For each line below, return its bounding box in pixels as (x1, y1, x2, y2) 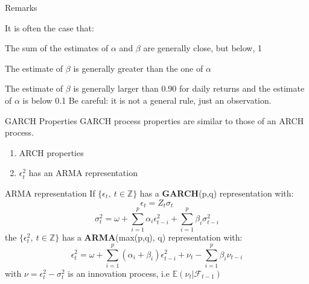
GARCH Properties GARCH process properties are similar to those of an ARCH (5, 114, 304, 127)
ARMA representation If (5, 186, 95, 199)
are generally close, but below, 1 (143, 42, 262, 54)
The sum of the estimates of (5, 42, 109, 54)
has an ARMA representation (28, 166, 138, 179)
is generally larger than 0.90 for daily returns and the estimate (73, 82, 305, 95)
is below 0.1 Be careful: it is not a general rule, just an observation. (22, 93, 272, 106)
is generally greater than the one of (73, 62, 203, 74)
